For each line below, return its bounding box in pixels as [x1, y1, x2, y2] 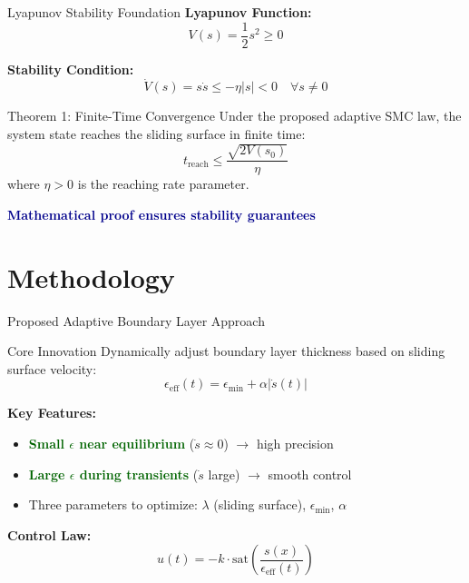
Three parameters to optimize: [28, 495, 198, 514]
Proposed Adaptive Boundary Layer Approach [7, 311, 265, 330]
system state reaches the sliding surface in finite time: [7, 124, 306, 143]
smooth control [268, 464, 352, 483]
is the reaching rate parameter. [77, 174, 249, 193]
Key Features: [7, 403, 96, 422]
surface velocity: [7, 359, 97, 378]
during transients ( [79, 464, 199, 483]
